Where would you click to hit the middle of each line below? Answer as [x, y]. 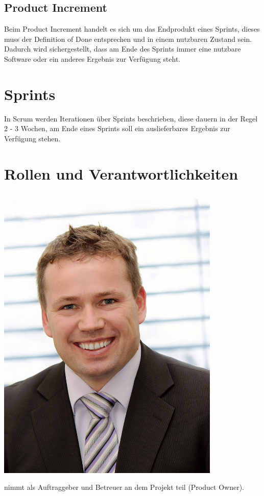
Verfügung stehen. [32, 138]
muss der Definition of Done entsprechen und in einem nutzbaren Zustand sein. [128, 39]
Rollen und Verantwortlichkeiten [121, 173]
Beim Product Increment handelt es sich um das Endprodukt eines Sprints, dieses [132, 29]
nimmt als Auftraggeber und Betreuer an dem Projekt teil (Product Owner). [124, 487]
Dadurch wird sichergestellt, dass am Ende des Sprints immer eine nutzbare [123, 49]
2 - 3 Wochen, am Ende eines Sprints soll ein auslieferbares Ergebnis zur [117, 128]
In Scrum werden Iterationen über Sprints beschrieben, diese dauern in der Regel [131, 118]
